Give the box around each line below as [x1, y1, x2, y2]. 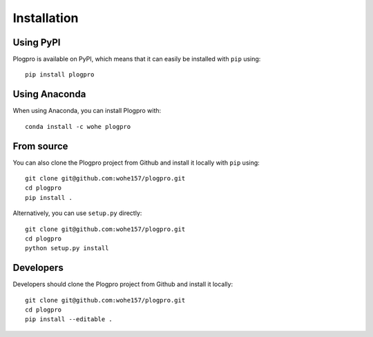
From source [12, 140, 68, 152]
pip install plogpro [25, 71, 95, 79]
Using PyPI [12, 37, 61, 48]
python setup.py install [25, 245, 109, 252]
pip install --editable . [25, 316, 113, 323]
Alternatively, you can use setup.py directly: [12, 209, 142, 217]
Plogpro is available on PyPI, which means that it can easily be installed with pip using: [12, 55, 261, 63]
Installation [12, 10, 79, 25]
